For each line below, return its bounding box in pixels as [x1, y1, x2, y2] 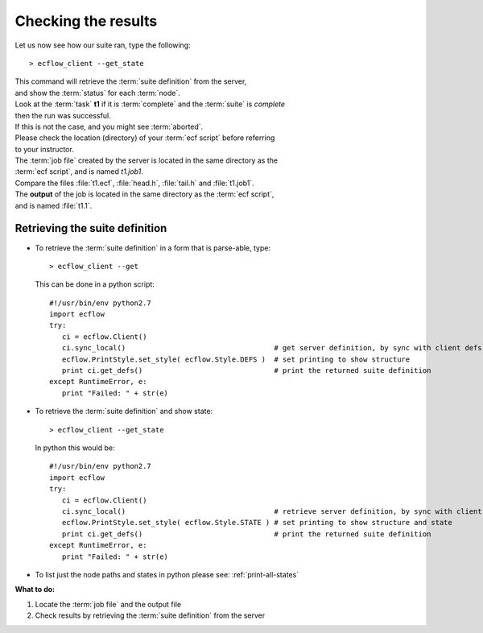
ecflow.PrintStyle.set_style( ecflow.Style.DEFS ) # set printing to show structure [61, 354, 411, 364]
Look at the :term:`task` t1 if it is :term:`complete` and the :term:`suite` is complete [14, 99, 286, 109]
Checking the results [14, 12, 158, 30]
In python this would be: [35, 443, 115, 453]
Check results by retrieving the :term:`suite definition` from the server [35, 610, 266, 620]
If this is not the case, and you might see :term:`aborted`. [14, 122, 204, 131]
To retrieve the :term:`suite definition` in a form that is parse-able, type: [35, 242, 271, 253]
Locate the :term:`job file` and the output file [35, 599, 181, 609]
